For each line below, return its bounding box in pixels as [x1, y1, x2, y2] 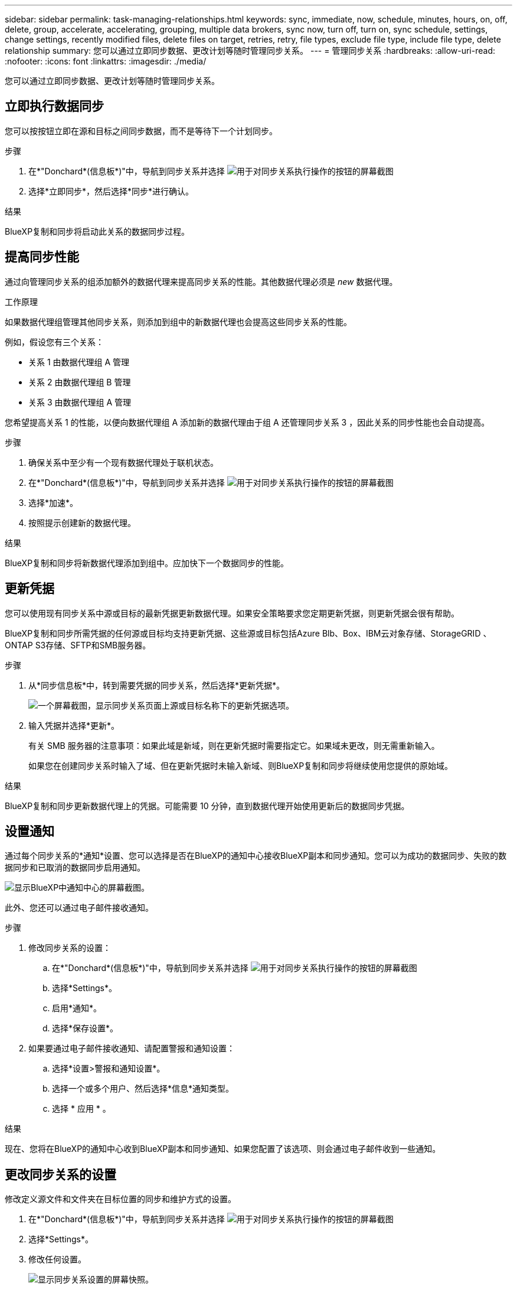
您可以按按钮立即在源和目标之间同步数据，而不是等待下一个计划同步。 [5, 125, 277, 136]
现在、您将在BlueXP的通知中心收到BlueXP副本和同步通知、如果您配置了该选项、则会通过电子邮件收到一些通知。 [5, 1144, 441, 1154]
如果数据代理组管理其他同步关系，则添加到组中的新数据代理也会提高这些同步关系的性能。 [5, 316, 352, 327]
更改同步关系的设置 [5, 1167, 116, 1182]
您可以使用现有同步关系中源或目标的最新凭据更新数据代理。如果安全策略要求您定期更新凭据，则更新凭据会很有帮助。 [5, 608, 459, 618]
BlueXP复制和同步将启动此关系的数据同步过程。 [5, 226, 190, 236]
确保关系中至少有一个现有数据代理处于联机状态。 [28, 457, 218, 467]
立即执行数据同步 [5, 99, 104, 114]
